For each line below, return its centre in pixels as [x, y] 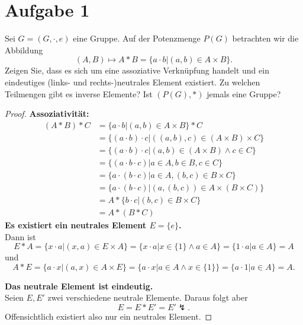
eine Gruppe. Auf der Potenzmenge [137, 38]
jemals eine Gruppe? [244, 93]
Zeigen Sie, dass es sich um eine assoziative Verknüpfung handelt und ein [137, 70]
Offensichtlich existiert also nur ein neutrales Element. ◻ [109, 316]
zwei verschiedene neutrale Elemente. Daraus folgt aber [148, 297]
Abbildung [24, 50]
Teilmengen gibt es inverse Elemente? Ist [79, 93]
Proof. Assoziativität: [47, 114]
